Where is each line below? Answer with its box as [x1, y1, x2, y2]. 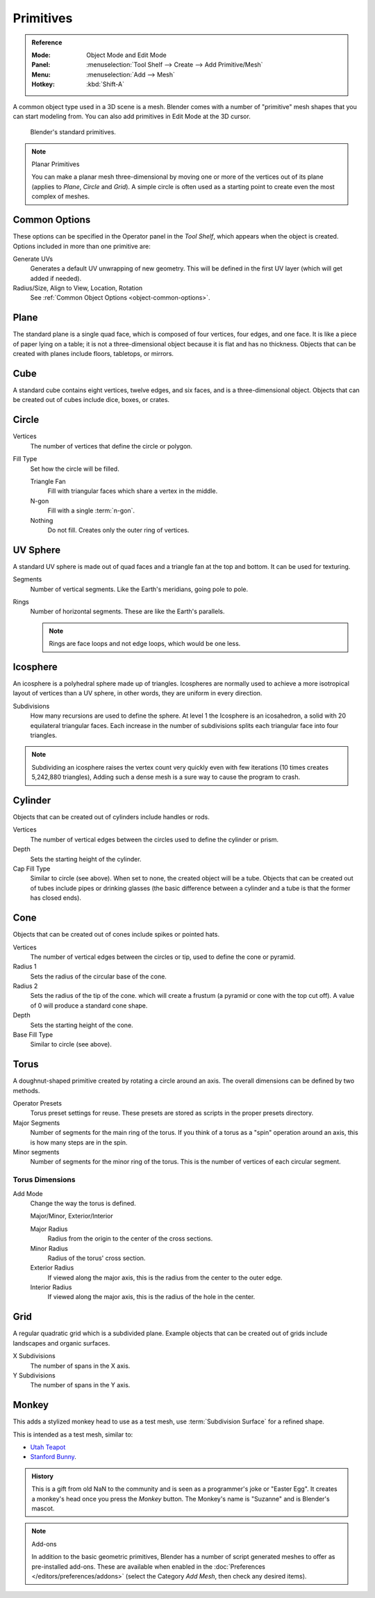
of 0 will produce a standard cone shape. [30, 1001, 148, 1010]
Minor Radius [30, 1244, 69, 1252]
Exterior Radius [30, 1264, 74, 1272]
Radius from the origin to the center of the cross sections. [47, 1234, 213, 1243]
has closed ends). [30, 894, 81, 902]
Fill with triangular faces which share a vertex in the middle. [47, 487, 218, 495]
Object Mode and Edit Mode [86, 51, 167, 59]
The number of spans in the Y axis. [30, 1381, 131, 1389]
